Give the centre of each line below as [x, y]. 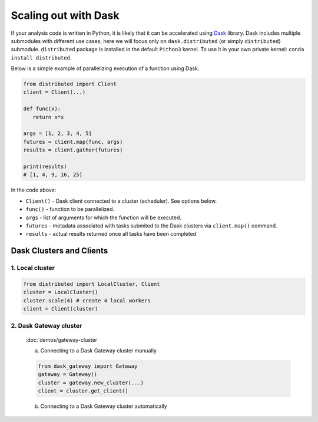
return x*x [48, 117]
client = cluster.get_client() [83, 391]
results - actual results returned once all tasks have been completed [111, 234]
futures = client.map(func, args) [73, 142]
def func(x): [42, 109]
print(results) [45, 167]
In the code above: [34, 190]
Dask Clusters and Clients [59, 251]
